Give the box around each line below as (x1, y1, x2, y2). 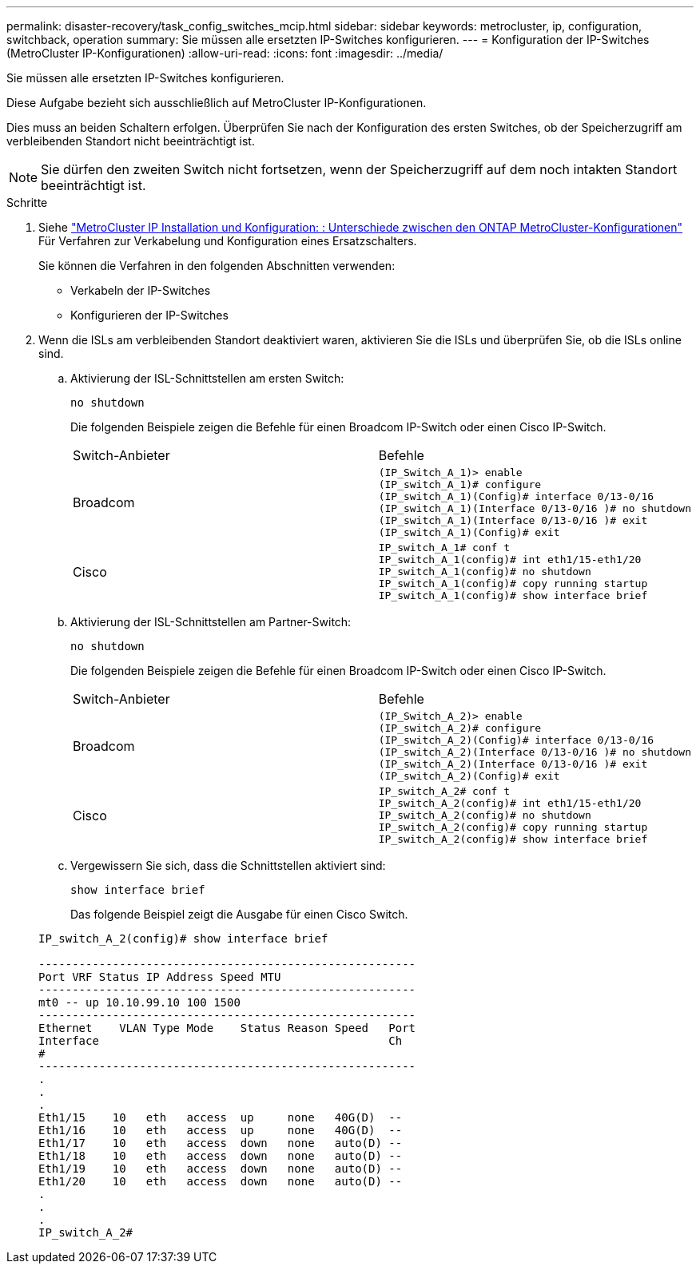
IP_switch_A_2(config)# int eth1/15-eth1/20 (378, 797, 642, 809)
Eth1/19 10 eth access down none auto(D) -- (38, 1162, 403, 1175)
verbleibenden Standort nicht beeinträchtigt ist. (6, 134, 255, 148)
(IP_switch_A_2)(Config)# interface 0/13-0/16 (378, 734, 654, 746)
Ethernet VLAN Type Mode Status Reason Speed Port (38, 1022, 416, 1034)
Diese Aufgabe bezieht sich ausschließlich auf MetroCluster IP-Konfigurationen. (6, 96, 427, 109)
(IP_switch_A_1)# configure (378, 478, 542, 490)
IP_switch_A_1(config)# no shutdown (378, 566, 591, 577)
